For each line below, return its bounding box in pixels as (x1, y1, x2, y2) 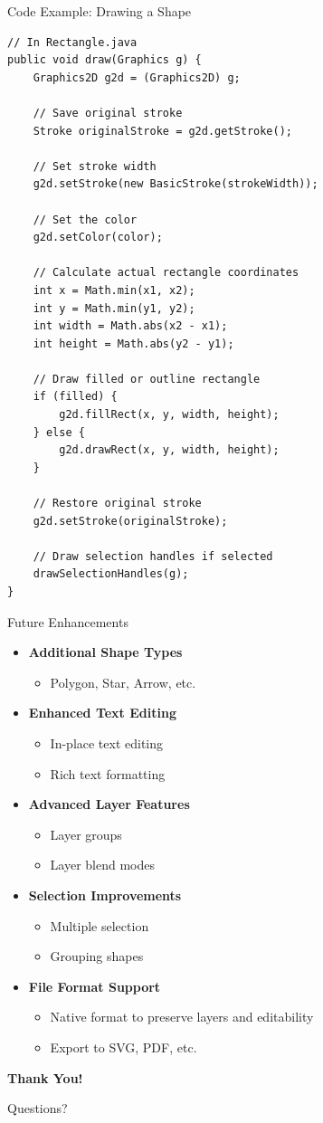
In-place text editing (50, 733, 164, 752)
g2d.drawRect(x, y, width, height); (59, 443, 280, 457)
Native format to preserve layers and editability (50, 1007, 314, 1026)
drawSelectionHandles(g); (33, 567, 189, 581)
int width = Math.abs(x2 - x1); (33, 319, 228, 333)
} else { (33, 425, 85, 439)
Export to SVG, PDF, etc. (50, 1037, 197, 1056)
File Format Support (28, 976, 161, 995)
